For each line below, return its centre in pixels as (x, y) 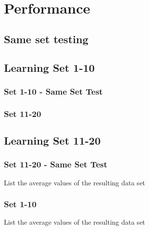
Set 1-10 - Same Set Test (53, 91)
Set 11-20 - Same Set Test (56, 164)
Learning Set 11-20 (52, 140)
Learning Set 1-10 (50, 67)
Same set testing (46, 39)
